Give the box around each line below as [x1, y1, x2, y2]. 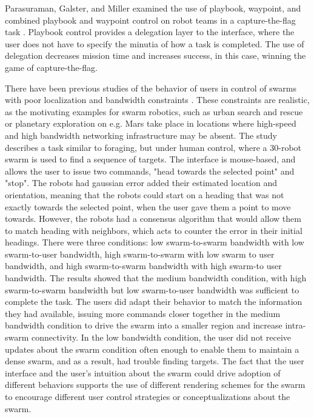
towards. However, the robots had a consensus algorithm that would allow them [5, 212, 301, 225]
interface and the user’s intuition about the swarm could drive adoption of [5, 366, 281, 379]
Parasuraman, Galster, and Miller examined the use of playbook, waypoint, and [5, 2, 301, 14]
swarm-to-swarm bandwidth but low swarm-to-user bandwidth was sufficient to [5, 283, 299, 296]
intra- [285, 319, 306, 332]
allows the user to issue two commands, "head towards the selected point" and [5, 164, 295, 177]
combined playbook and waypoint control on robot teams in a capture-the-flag [5, 13, 296, 26]
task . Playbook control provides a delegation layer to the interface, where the [5, 25, 295, 38]
